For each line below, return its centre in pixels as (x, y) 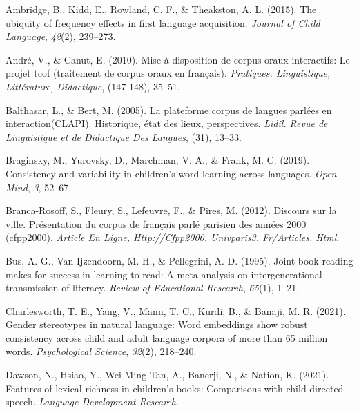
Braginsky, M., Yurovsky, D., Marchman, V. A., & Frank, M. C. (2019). (158, 160)
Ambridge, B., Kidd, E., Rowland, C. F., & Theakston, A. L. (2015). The (161, 9)
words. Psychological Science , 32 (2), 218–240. (101, 351)
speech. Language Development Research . (92, 402)
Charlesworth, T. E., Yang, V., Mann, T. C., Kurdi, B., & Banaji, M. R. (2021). (176, 310)
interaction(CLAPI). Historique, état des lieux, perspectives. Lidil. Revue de (167, 123)
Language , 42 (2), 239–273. (61, 36)
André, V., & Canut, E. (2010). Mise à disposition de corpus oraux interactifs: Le (178, 59)
